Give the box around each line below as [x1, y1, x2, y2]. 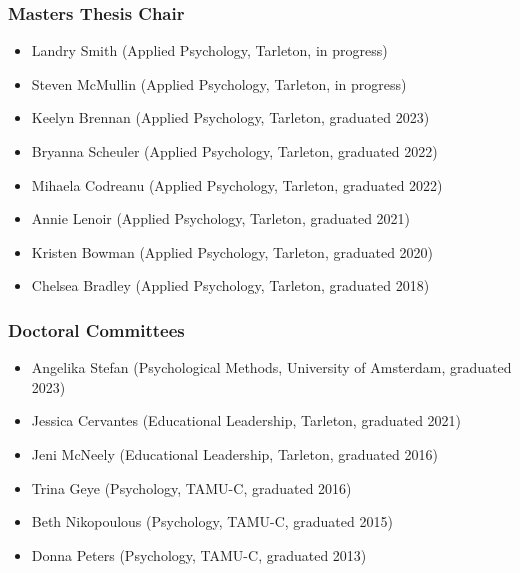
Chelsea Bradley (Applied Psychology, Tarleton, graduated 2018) [31, 275, 430, 296]
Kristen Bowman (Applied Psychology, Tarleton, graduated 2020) [31, 241, 434, 262]
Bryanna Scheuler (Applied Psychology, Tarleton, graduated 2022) [31, 141, 438, 161]
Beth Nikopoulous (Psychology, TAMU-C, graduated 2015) [31, 511, 393, 532]
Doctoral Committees [8, 317, 185, 342]
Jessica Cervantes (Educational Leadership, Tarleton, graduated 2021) [31, 410, 462, 431]
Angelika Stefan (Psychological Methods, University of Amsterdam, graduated [31, 357, 512, 378]
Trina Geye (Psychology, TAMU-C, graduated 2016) [31, 477, 352, 498]
